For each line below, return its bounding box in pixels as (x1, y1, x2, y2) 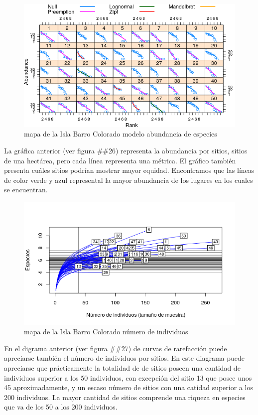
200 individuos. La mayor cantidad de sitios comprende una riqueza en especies (4, 392, 246, 402)
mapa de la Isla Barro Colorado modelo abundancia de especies (24, 129, 217, 139)
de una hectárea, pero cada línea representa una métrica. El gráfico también (4, 155, 236, 165)
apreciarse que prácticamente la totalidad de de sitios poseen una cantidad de (4, 363, 241, 373)
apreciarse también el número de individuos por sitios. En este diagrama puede (4, 353, 245, 363)
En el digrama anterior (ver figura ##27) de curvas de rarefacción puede (4, 343, 227, 353)
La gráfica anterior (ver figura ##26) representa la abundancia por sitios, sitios (4, 145, 248, 155)
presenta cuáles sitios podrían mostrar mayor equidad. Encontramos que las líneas (4, 165, 255, 175)
